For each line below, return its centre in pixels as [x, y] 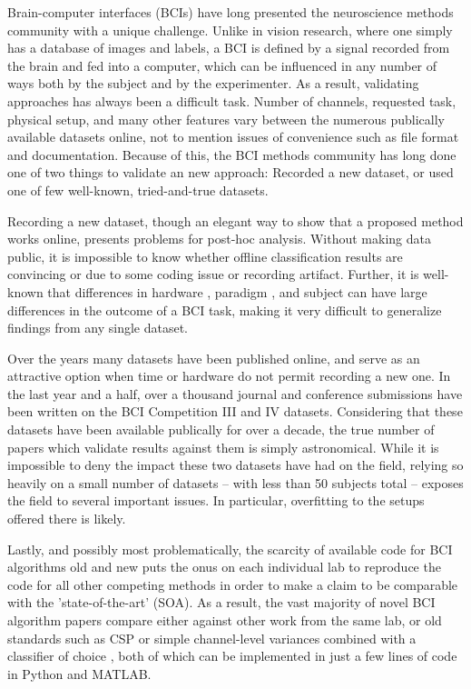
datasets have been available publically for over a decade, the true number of [221, 429]
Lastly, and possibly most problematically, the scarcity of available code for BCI [230, 549]
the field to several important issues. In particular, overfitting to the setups [216, 500]
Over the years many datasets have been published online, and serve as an [214, 358]
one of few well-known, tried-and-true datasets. [138, 190]
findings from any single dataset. [98, 328]
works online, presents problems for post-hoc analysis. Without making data [219, 239]
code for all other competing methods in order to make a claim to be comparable [233, 584]
